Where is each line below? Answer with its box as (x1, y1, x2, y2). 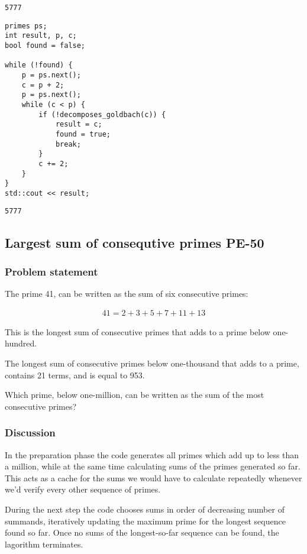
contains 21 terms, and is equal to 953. (5, 368, 145, 381)
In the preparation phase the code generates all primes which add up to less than (5, 448, 299, 461)
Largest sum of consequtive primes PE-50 (5, 233, 264, 251)
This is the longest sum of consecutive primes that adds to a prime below (5, 325, 270, 338)
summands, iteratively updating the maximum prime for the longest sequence (5, 514, 286, 527)
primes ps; (5, 21, 47, 30)
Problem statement (5, 264, 98, 278)
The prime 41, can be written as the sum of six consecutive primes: (5, 287, 248, 300)
